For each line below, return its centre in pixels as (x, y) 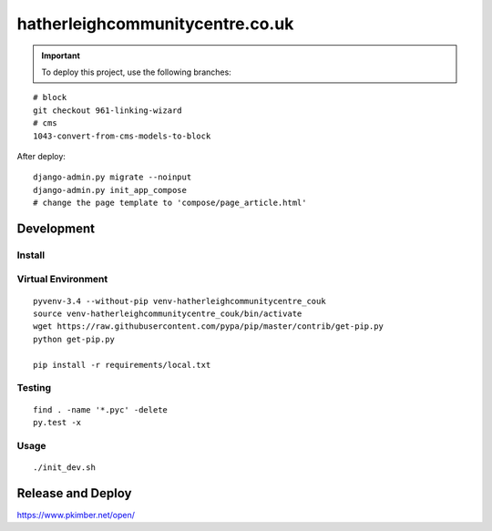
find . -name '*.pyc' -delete (101, 409)
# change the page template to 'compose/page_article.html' (170, 203)
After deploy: (41, 156)
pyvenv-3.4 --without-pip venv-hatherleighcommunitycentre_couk (180, 301)
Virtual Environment (62, 280)
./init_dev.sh (64, 467)
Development (56, 228)
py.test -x (57, 422)
